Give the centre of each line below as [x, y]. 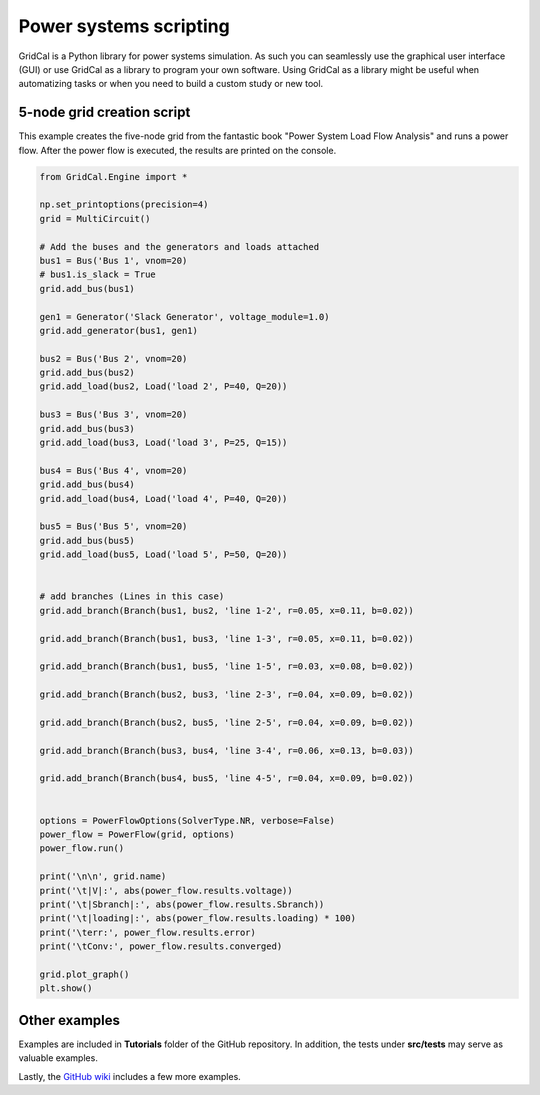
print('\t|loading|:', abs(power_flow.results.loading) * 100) [198, 918]
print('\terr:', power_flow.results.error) [148, 932]
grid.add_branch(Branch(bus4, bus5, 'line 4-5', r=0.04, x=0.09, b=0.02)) [227, 778]
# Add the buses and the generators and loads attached [179, 246]
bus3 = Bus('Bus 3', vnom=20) [113, 414]
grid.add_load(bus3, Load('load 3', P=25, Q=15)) [163, 443]
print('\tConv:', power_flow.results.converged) [161, 946]
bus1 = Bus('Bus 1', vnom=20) [113, 260]
